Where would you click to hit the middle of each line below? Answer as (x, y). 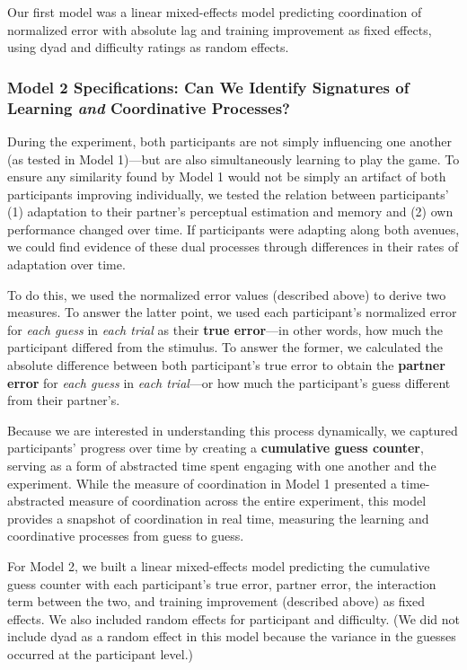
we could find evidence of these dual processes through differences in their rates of (233, 247)
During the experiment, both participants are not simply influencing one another (229, 141)
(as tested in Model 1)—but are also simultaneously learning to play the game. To (233, 159)
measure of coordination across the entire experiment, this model (247, 501)
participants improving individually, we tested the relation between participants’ (228, 194)
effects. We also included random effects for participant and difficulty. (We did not (233, 618)
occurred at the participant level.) (101, 653)
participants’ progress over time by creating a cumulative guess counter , (216, 448)
